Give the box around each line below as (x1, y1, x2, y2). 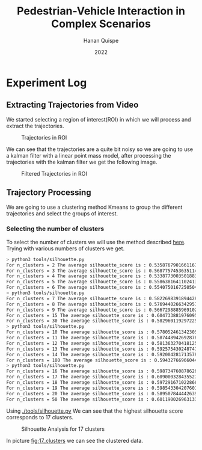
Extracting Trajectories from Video (6, 100, 139, 110)
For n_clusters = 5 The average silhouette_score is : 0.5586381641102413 (6, 279, 198, 285)
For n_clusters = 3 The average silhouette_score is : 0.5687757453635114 (6, 268, 198, 274)
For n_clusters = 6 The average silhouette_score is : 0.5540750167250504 (6, 285, 198, 291)
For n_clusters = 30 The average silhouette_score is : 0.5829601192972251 (6, 318, 200, 324)
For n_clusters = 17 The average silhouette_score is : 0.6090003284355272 (6, 374, 200, 380)
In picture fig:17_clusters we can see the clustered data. (6, 437, 143, 444)
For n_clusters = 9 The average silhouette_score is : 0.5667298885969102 (6, 307, 198, 313)
